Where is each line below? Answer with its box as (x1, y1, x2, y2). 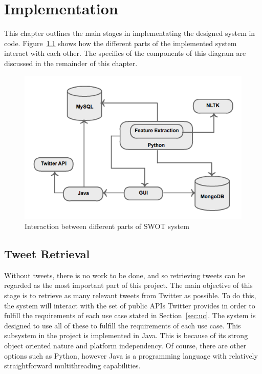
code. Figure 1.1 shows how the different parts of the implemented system (4, 37, 237, 48)
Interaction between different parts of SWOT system (25, 221, 189, 232)
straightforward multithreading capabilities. (4, 360, 141, 371)
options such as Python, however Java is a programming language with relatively (4, 350, 258, 361)
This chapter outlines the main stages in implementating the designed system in (4, 28, 255, 38)
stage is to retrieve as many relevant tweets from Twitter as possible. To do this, (4, 290, 256, 301)
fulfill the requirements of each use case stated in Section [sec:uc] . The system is (4, 310, 256, 321)
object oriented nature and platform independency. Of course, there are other (4, 340, 247, 350)
